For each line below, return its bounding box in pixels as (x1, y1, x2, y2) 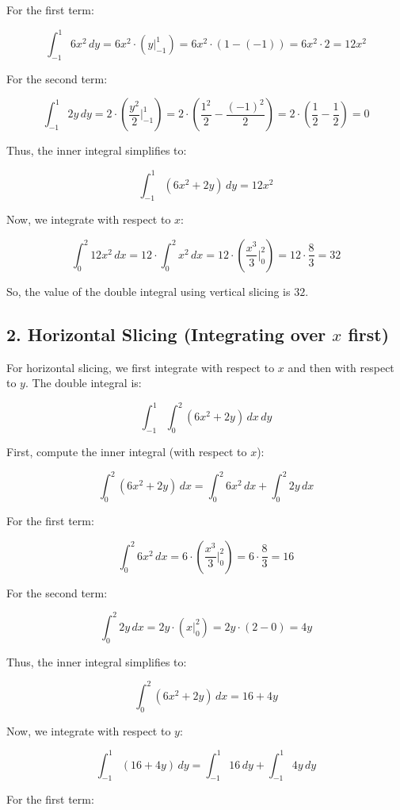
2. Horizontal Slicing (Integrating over (6, 321, 326, 346)
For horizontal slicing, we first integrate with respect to (6, 359, 275, 375)
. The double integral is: (25, 374, 142, 391)
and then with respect (288, 359, 394, 375)
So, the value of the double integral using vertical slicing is (6, 282, 291, 299)
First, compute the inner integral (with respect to (6, 443, 247, 460)
